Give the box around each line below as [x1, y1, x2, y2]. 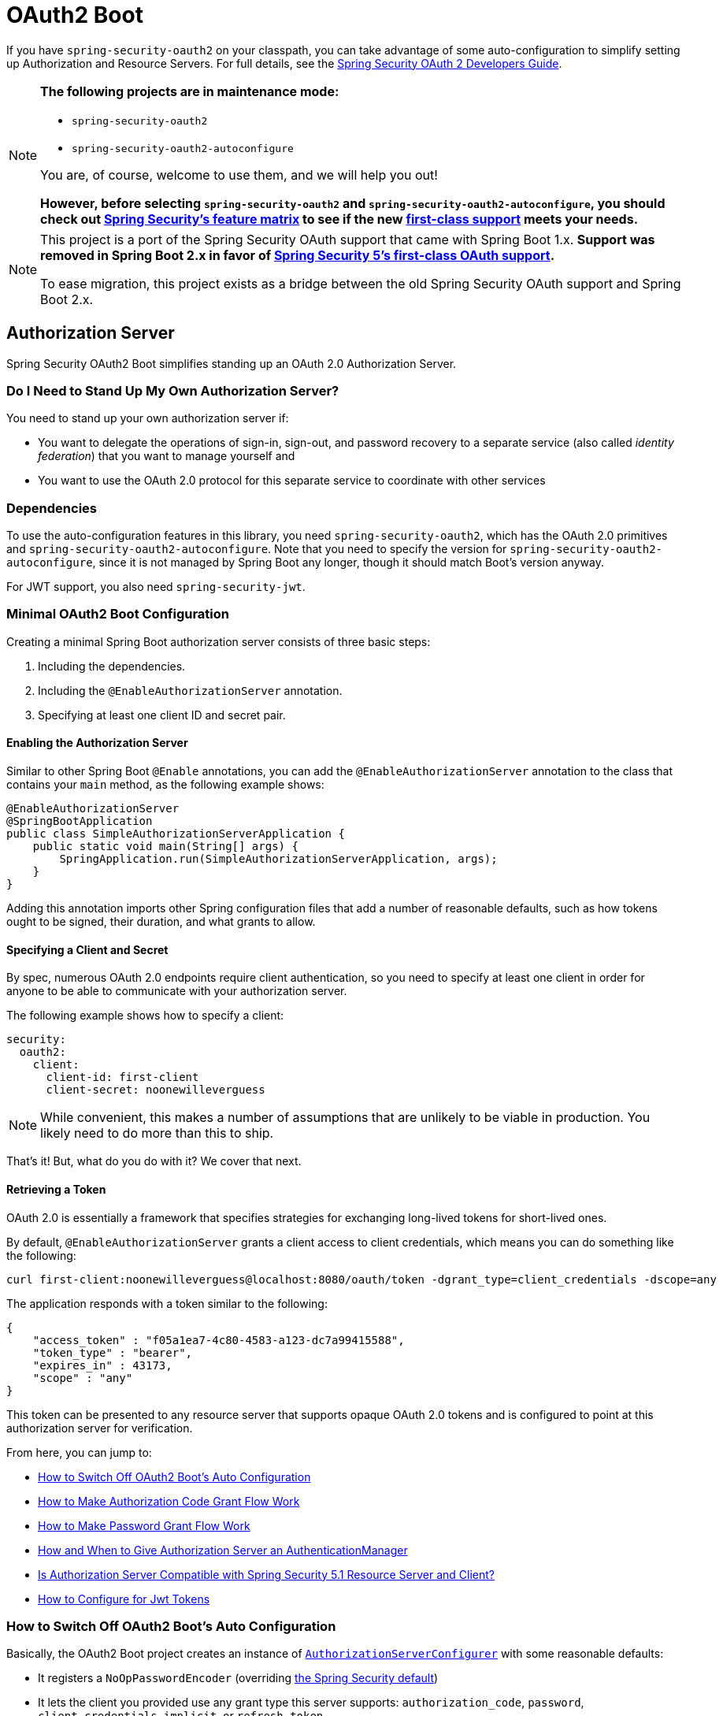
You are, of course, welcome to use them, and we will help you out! [40, 166, 438, 183]
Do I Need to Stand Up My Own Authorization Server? [6, 382, 339, 399]
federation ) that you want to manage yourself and [38, 449, 295, 463]
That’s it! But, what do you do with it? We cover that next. [6, 1154, 302, 1168]
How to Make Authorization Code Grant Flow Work [38, 1494, 300, 1508]
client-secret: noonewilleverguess [46, 1083, 265, 1097]
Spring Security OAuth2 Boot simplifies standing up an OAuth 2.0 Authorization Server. [6, 356, 457, 370]
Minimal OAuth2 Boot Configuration [6, 606, 229, 622]
